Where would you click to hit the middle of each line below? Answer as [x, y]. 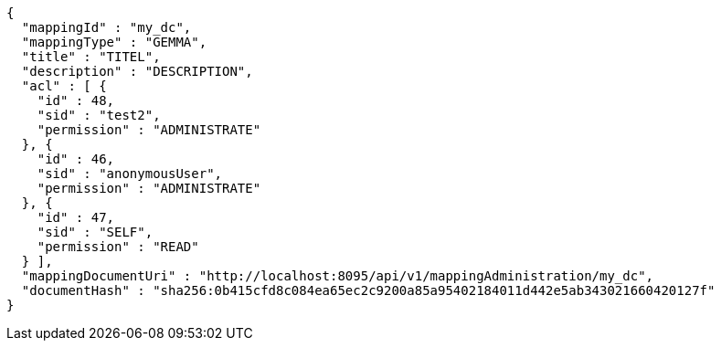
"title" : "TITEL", [91, 57]
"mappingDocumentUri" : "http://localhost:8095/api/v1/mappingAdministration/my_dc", [338, 276]
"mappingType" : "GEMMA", [114, 42]
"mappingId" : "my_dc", [106, 27]
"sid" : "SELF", [95, 232]
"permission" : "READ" [118, 247]
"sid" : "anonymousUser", [130, 174]
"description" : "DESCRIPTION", [137, 71]
